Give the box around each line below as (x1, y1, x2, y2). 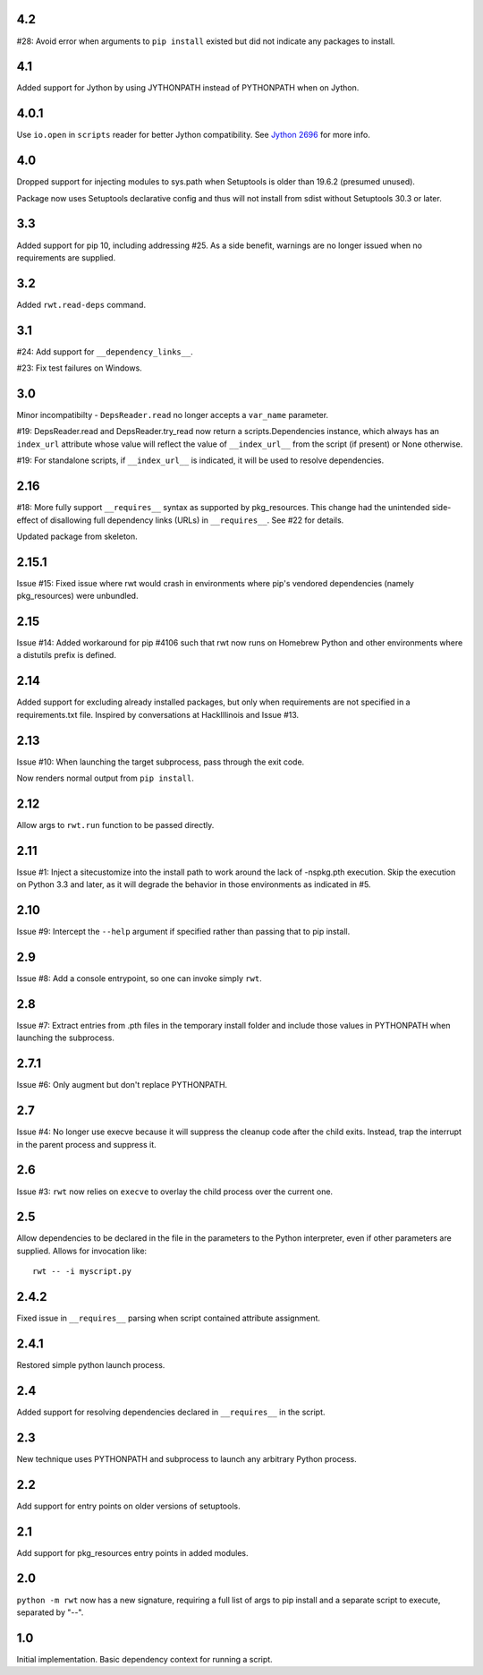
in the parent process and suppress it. (16, 1139, 157, 1149)
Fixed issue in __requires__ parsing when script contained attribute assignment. (16, 1312, 321, 1324)
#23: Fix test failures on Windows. (16, 363, 142, 373)
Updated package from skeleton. (16, 531, 138, 542)
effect (16, 515, 39, 526)
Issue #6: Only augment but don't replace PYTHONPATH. (16, 1080, 228, 1090)
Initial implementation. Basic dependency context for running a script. (16, 1654, 273, 1664)
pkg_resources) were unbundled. (16, 591, 139, 602)
